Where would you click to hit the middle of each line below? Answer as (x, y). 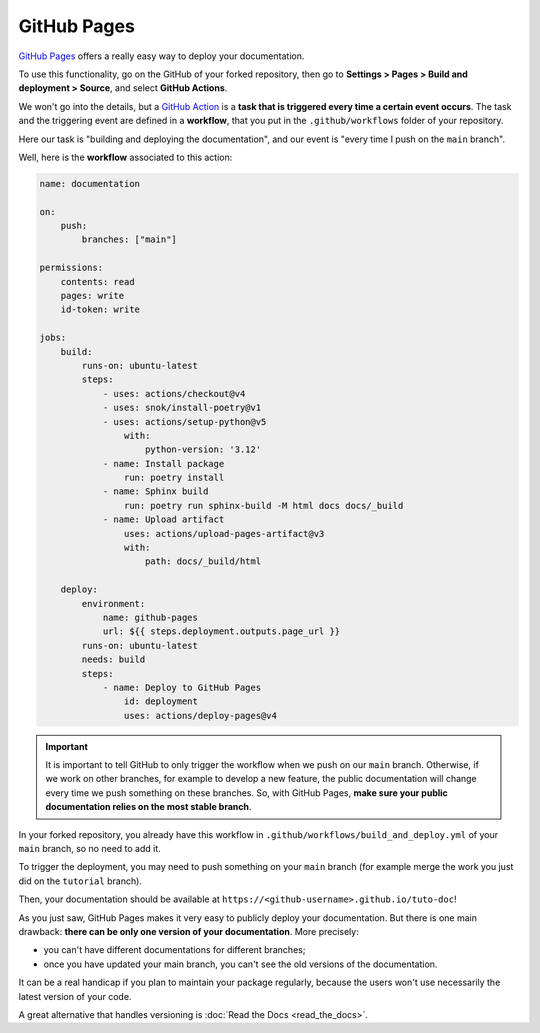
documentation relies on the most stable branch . (148, 807)
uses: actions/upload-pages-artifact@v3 (224, 533)
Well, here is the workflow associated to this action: (125, 157)
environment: (113, 603)
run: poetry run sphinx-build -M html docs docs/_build (263, 505)
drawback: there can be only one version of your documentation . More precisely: (188, 931)
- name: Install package (163, 463)
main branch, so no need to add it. (90, 849)
